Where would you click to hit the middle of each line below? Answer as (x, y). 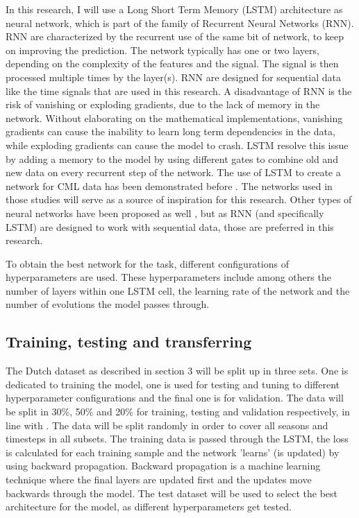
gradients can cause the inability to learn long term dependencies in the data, (170, 131)
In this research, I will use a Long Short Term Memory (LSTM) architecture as (174, 9)
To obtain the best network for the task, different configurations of (147, 263)
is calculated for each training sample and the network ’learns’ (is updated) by (173, 452)
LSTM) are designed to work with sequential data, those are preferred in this (170, 226)
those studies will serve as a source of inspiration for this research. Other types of (179, 199)
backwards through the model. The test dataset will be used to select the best (172, 493)
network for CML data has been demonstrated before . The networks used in (169, 185)
